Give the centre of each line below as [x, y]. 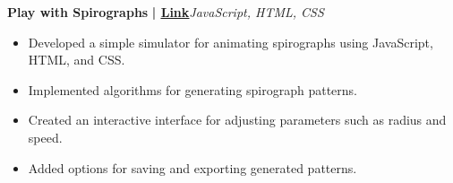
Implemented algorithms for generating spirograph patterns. [193, 89]
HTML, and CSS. [77, 60]
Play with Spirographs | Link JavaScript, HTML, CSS [166, 12]
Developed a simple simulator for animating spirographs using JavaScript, [231, 42]
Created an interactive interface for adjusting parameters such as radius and [237, 120]
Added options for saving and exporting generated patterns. [192, 167]
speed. [45, 137]
